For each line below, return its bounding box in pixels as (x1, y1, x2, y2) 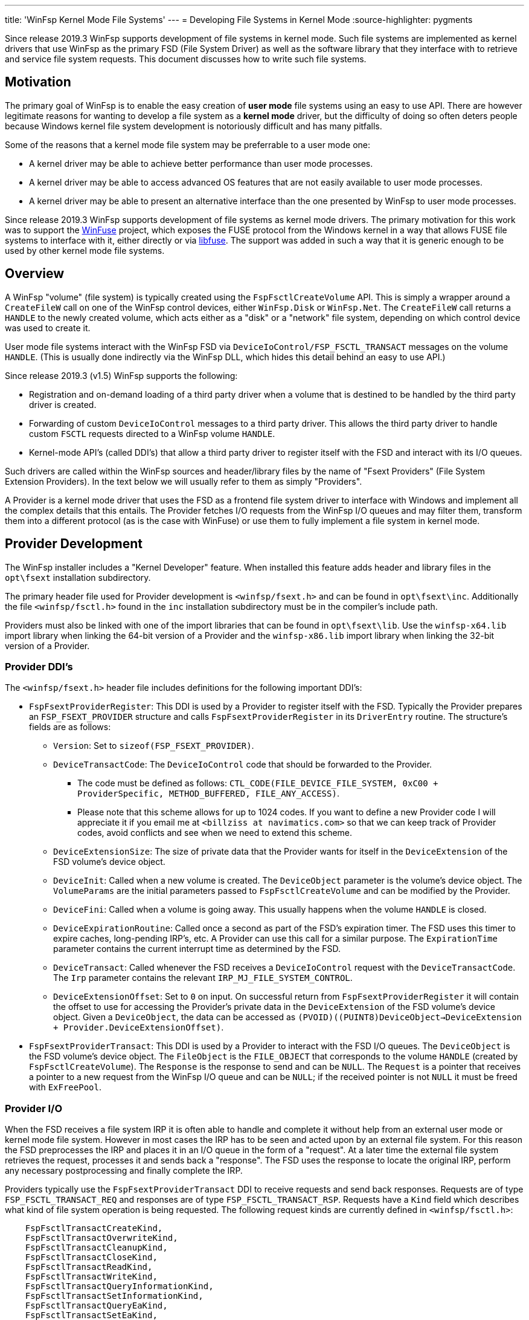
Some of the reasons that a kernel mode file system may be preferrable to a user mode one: (5, 139, 371, 150)
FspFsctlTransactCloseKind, (25, 1252, 158, 1263)
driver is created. (29, 399, 97, 410)
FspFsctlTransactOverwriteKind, (25, 1233, 178, 1243)
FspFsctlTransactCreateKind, (25, 1223, 163, 1234)
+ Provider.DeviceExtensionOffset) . (53, 1022, 224, 1033)
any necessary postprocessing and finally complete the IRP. (5, 1165, 243, 1176)
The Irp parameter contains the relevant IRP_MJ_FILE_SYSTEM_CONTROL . (53, 972, 353, 983)
